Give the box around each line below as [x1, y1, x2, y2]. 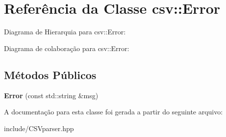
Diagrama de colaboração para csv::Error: [4, 43, 129, 53]
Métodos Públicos [4, 67, 97, 82]
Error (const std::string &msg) [4, 90, 99, 100]
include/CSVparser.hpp [4, 123, 74, 133]
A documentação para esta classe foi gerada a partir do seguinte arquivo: [4, 107, 223, 117]
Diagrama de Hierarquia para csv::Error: [4, 27, 126, 37]
